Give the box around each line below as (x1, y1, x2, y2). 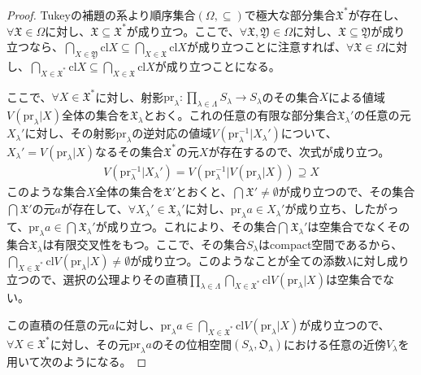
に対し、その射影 (24, 124, 116, 142)
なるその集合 (95, 142, 164, 159)
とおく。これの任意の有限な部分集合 (143, 107, 337, 124)
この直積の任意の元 (7, 316, 109, 333)
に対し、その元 (50, 335, 130, 352)
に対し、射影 (95, 88, 164, 105)
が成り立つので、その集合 (278, 182, 415, 199)
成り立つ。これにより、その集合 (106, 218, 277, 235)
